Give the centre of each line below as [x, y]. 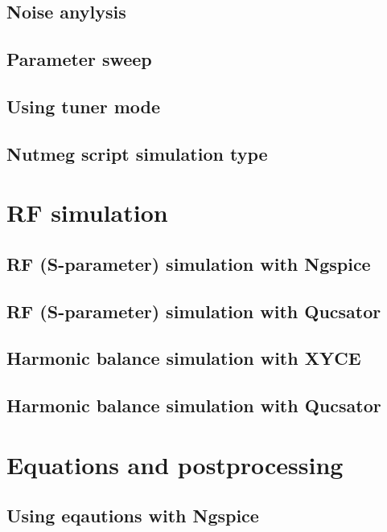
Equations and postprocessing [175, 464]
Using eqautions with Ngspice [133, 516]
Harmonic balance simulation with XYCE [184, 358]
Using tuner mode [83, 106]
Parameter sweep [79, 59]
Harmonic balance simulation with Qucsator [194, 405]
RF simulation [87, 213]
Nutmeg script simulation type [137, 153]
